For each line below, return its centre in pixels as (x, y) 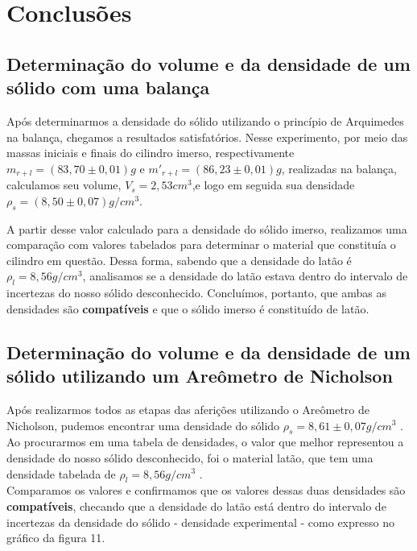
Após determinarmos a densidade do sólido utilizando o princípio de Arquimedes (205, 120)
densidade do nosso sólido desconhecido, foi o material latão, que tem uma (190, 457)
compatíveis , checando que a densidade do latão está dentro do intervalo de (196, 505)
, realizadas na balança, (339, 168)
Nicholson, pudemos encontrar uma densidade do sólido (143, 425)
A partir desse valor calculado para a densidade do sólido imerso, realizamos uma (207, 228)
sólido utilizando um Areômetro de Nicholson (200, 376)
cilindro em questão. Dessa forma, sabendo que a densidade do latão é (179, 260)
